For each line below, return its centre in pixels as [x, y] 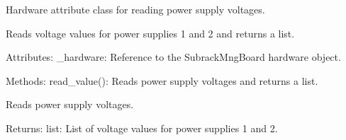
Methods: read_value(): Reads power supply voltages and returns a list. [162, 80]
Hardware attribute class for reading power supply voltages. [135, 9]
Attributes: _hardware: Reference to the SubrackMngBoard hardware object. [173, 57]
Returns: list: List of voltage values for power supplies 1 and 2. [142, 128]
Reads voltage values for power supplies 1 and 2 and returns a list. [150, 33]
